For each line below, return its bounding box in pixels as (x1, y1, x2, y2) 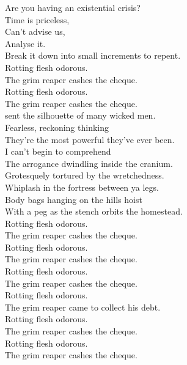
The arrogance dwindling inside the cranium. (5, 157, 173, 169)
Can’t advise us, (5, 25, 65, 38)
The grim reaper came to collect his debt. (5, 300, 161, 313)
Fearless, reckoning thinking (5, 120, 109, 133)
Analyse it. (5, 37, 46, 50)
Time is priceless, (5, 13, 70, 26)
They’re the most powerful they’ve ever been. (5, 133, 175, 146)
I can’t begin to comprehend (5, 145, 111, 158)
